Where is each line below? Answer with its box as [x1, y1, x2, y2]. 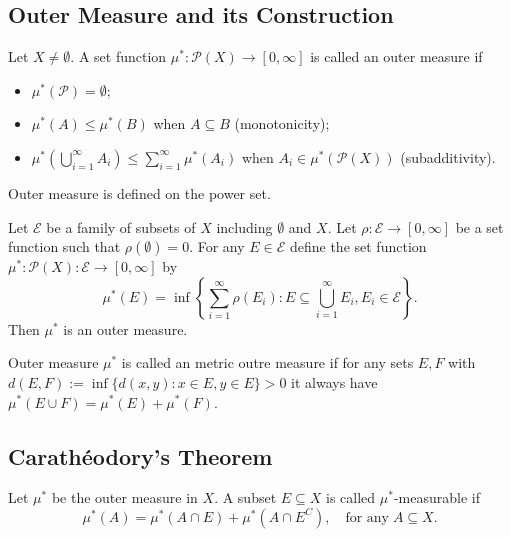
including [216, 216, 273, 237]
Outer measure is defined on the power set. [8, 182, 271, 203]
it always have [291, 371, 378, 392]
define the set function [289, 236, 427, 257]
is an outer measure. [63, 318, 188, 339]
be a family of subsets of [46, 216, 196, 237]
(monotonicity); [234, 113, 330, 134]
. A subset [214, 487, 277, 508]
